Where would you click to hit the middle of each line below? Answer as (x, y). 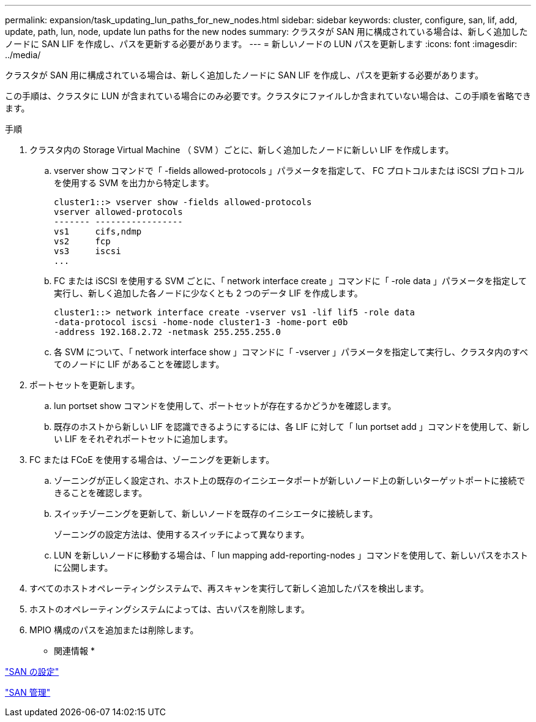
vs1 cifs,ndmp (98, 231)
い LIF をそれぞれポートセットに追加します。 (143, 439)
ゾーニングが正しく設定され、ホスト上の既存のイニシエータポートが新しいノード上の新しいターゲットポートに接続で (290, 480)
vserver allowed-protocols (118, 212)
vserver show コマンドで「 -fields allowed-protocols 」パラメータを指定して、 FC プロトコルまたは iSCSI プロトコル (289, 171)
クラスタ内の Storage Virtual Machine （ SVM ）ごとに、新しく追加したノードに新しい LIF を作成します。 (242, 150)
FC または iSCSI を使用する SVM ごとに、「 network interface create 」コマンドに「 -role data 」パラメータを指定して (291, 281)
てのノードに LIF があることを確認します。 (139, 364)
